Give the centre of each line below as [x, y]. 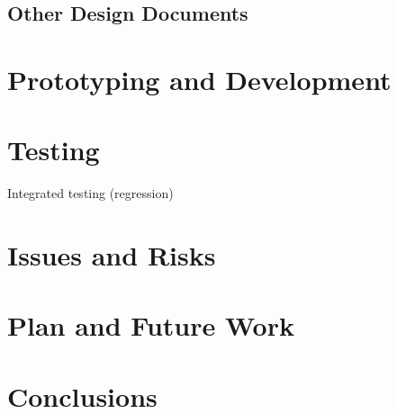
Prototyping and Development [199, 79]
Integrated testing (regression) [90, 193]
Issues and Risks [112, 255]
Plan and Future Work [151, 325]
